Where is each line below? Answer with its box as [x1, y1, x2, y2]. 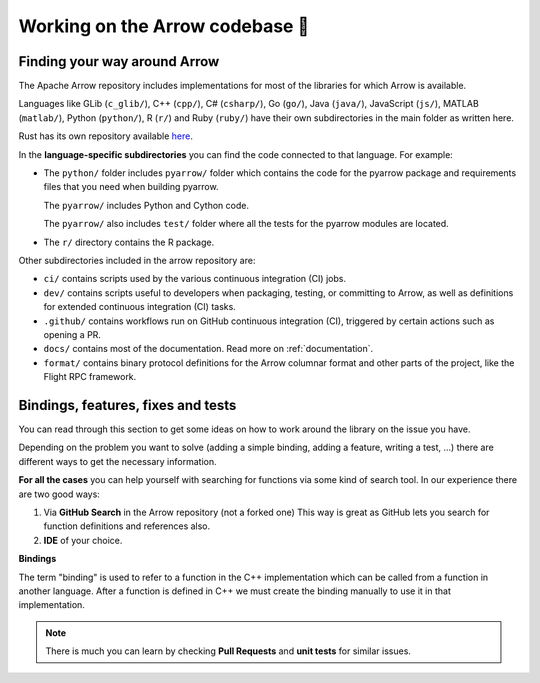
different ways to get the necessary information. [18, 455, 217, 467]
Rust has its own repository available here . [18, 130, 194, 142]
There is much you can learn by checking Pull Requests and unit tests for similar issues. [45, 645, 412, 657]
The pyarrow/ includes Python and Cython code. [43, 199, 250, 211]
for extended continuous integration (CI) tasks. [43, 301, 237, 313]
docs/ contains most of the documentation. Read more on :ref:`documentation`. [43, 343, 374, 355]
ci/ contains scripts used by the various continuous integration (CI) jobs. [43, 273, 347, 285]
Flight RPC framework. [43, 371, 137, 383]
